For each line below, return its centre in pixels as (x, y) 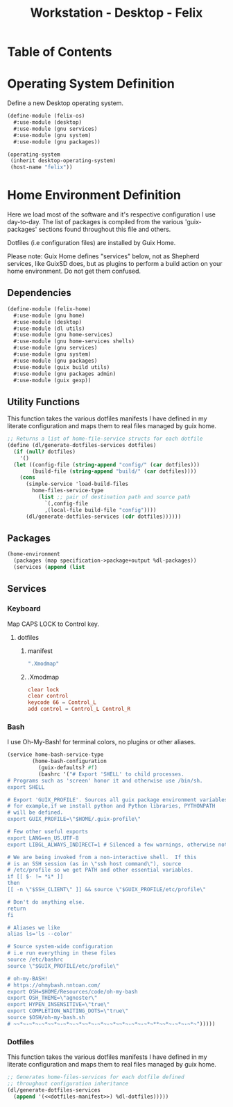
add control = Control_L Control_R (79, 709)
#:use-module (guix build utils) (62, 367)
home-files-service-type (68, 491)
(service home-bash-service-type (55, 755)
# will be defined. (35, 812)
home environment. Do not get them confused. (74, 271)
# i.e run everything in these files (62, 953)
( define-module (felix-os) (46, 116)
